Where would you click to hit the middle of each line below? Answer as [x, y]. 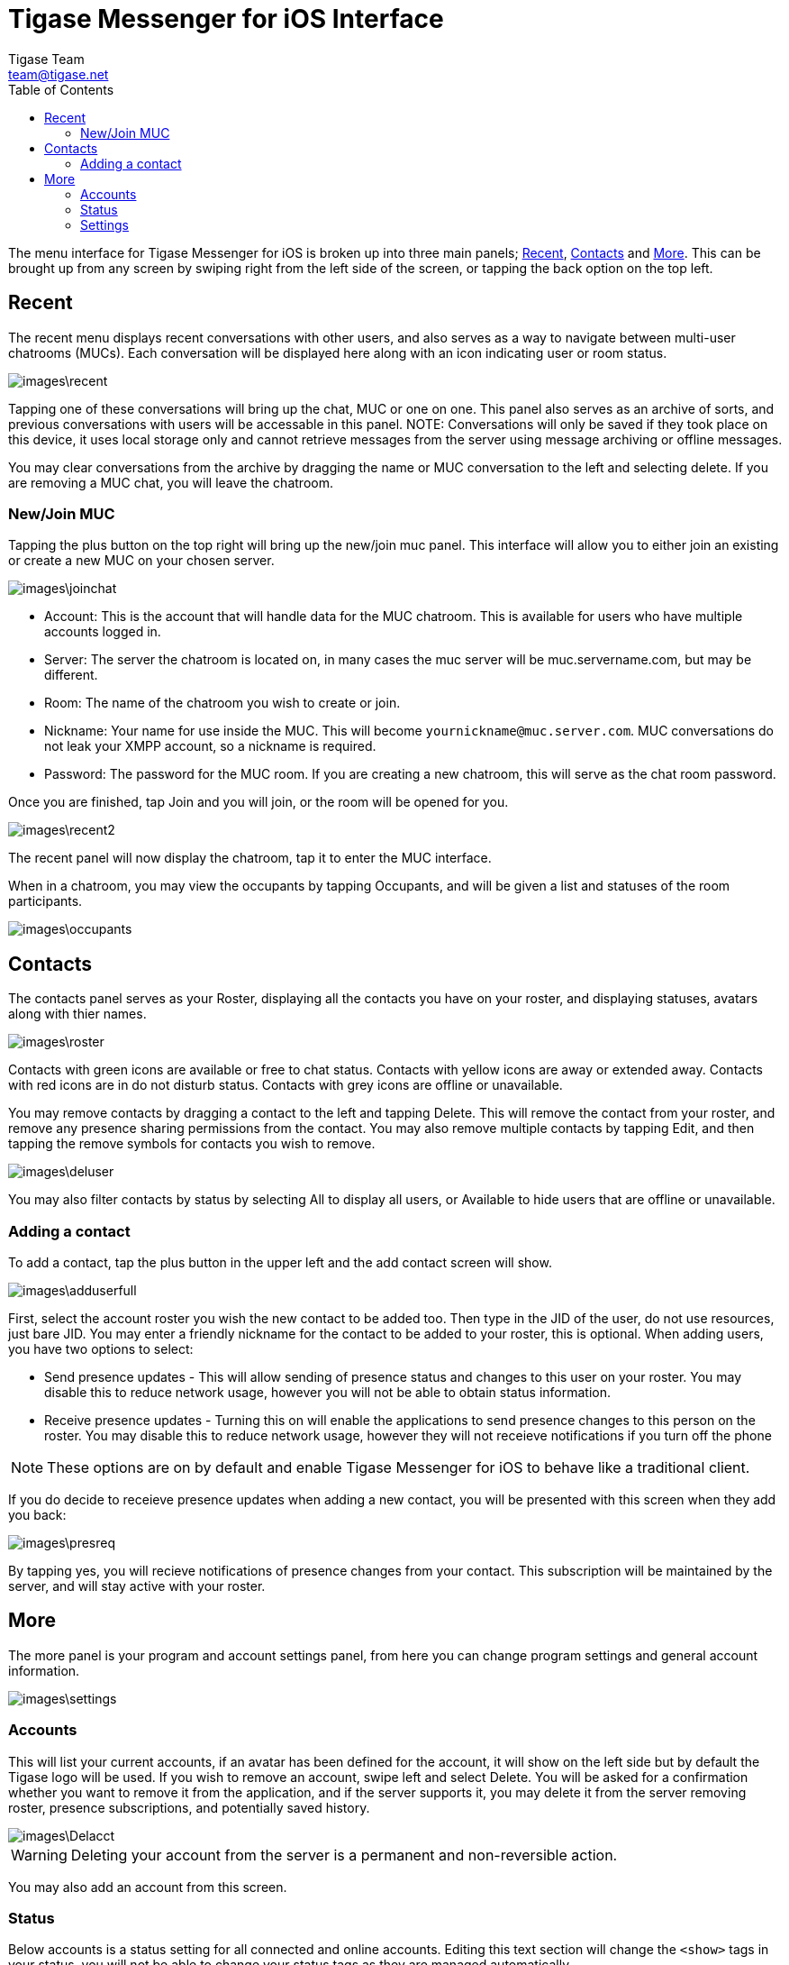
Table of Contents [61, 89]
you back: [37, 1514]
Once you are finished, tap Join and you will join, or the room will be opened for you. [258, 802]
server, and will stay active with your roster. [137, 1586]
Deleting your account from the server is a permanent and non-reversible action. [344, 1855]
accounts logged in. [103, 632]
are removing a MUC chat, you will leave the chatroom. [171, 482]
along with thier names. [77, 1014]
